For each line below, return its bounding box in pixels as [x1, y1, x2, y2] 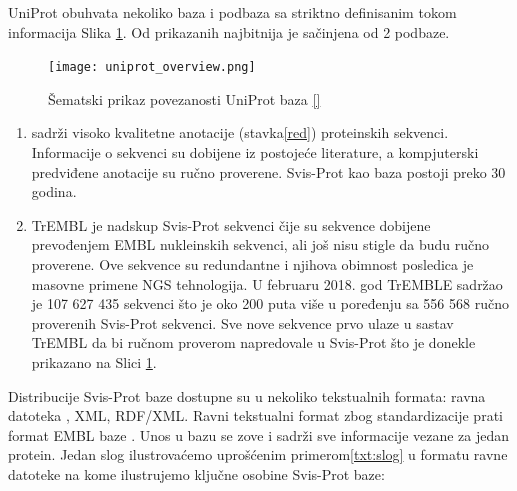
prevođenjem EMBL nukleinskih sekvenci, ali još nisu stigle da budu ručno [31, 234, 490, 255]
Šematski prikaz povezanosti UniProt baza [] [48, 88, 321, 109]
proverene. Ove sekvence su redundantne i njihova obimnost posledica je [31, 254, 474, 274]
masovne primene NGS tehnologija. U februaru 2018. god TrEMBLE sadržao [31, 273, 503, 294]
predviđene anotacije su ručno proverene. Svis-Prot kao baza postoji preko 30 [31, 161, 506, 182]
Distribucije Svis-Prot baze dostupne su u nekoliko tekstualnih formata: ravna [8, 385, 486, 406]
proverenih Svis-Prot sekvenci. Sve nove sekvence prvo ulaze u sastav [31, 312, 454, 333]
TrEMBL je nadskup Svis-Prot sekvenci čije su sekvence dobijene [31, 214, 431, 235]
